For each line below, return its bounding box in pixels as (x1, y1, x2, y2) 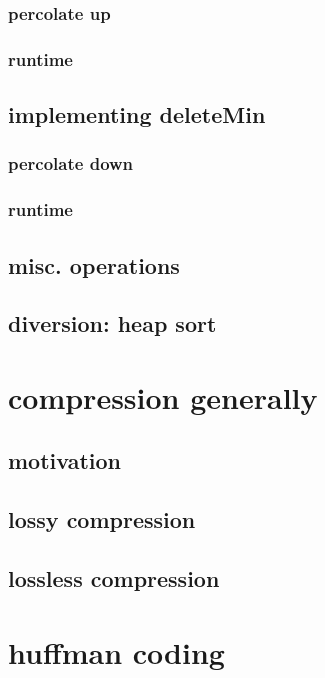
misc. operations (8, 249, 180, 280)
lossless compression (8, 563, 220, 594)
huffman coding (8, 631, 225, 672)
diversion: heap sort (8, 308, 217, 339)
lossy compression (8, 504, 196, 535)
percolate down (8, 151, 134, 176)
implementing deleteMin (8, 99, 266, 130)
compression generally (8, 376, 318, 417)
